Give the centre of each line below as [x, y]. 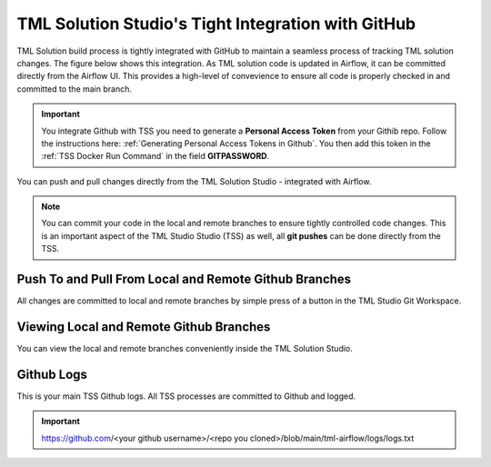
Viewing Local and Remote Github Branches [144, 327]
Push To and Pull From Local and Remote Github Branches [184, 279]
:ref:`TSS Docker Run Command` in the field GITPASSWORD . [155, 156]
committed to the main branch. [74, 89]
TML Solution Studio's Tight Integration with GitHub [216, 24]
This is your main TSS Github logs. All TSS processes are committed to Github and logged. [186, 396]
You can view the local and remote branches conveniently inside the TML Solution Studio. [185, 349]
